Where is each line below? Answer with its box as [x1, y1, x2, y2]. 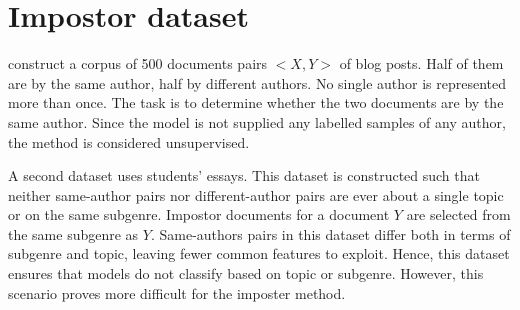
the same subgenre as [8, 223, 139, 244]
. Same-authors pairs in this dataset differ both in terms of [150, 223, 511, 244]
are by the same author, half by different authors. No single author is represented [8, 72, 507, 93]
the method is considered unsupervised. [8, 131, 250, 152]
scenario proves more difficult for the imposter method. [8, 282, 346, 303]
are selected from [406, 204, 511, 225]
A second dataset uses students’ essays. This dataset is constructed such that [8, 165, 480, 186]
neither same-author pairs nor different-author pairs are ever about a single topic [8, 184, 504, 205]
